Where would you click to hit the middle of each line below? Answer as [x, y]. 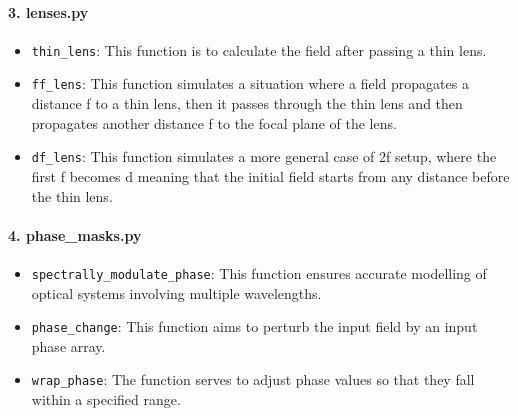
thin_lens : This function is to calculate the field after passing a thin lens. [259, 49]
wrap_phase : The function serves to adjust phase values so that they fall [253, 379]
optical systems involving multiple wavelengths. [176, 292]
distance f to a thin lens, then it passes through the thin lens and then [247, 103]
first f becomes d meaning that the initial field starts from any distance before [270, 175]
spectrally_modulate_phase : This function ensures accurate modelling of [259, 272]
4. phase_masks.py [75, 234]
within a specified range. [106, 399]
